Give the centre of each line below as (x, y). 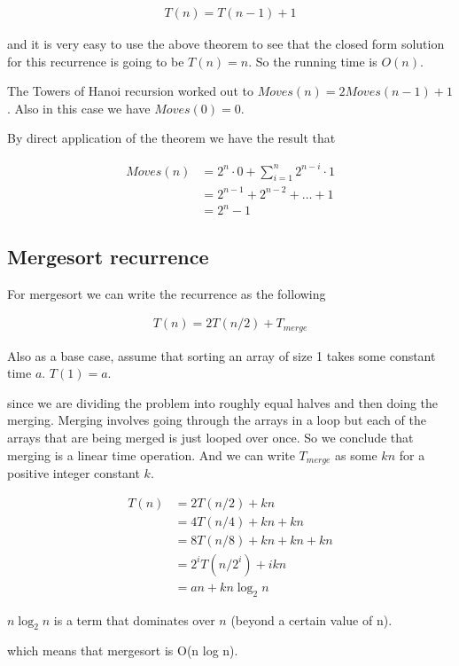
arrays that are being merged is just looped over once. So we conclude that (210, 438)
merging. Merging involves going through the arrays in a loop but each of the (217, 420)
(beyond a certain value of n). (311, 619)
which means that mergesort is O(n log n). (123, 650)
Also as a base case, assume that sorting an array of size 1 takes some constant (222, 355)
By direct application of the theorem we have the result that (171, 138)
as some (356, 454)
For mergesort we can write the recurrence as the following (167, 293)
